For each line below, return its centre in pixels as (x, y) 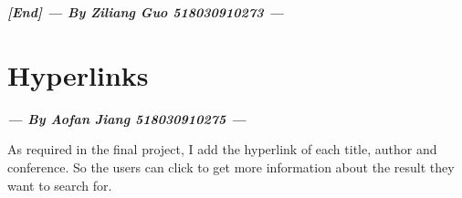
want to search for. (60, 185)
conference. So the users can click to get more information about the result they (231, 167)
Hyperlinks (78, 74)
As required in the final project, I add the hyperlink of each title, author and (222, 149)
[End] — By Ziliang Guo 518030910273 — (146, 12)
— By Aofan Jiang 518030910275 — (127, 118)
